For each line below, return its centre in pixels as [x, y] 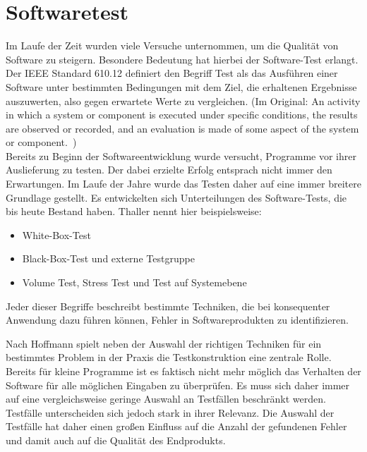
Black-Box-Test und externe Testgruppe [108, 258]
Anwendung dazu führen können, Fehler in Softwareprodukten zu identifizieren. [177, 320]
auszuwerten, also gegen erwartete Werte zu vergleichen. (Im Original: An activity [183, 100]
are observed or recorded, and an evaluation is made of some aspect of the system [182, 128]
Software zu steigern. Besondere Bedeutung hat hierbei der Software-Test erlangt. [182, 59]
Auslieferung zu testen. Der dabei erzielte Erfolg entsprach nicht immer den [169, 170]
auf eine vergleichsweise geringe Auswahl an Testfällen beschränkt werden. [166, 399]
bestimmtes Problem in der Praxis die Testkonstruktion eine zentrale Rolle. [169, 357]
